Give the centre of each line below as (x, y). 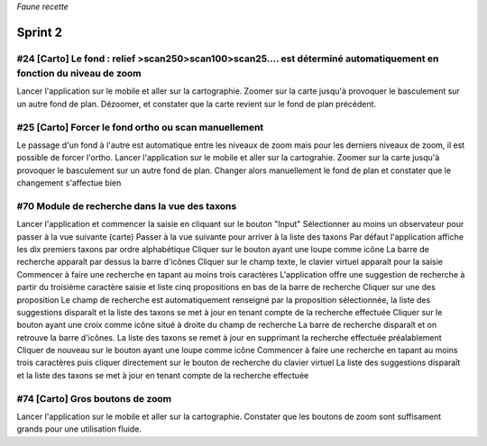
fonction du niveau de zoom (79, 73)
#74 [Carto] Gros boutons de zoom (94, 398)
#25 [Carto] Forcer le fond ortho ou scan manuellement (140, 127)
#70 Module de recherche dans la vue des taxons (127, 205)
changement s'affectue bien (69, 183)
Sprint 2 (40, 32)
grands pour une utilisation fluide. (79, 429)
